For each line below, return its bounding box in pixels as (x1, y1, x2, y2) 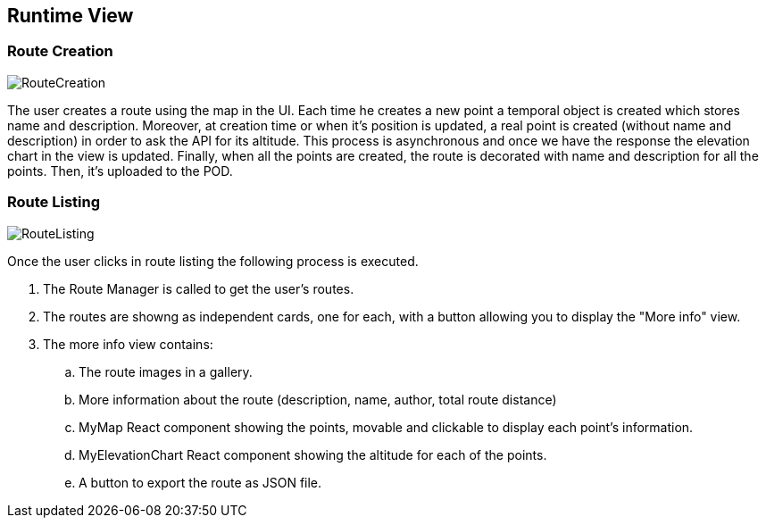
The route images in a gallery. (79, 363, 253, 379)
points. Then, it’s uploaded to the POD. (7, 162, 233, 179)
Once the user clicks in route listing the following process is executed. (7, 253, 419, 269)
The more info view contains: (43, 336, 213, 352)
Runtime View (7, 4, 134, 27)
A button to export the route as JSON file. (79, 474, 322, 490)
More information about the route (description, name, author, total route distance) (79, 391, 557, 407)
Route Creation (7, 42, 113, 61)
